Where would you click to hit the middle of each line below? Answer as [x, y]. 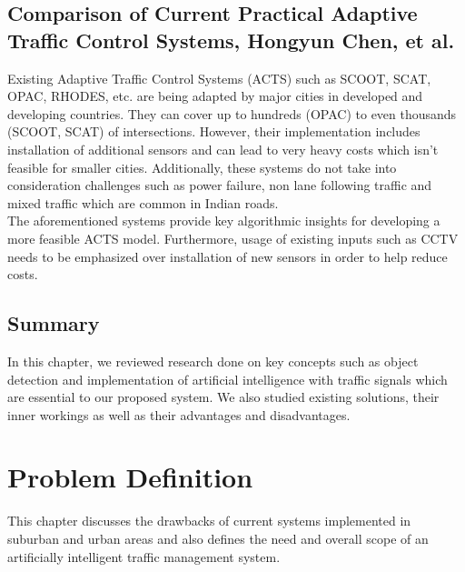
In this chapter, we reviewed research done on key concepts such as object [213, 361]
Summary [54, 323]
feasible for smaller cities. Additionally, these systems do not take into [202, 167]
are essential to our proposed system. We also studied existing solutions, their [223, 397]
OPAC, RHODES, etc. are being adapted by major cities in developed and [215, 96]
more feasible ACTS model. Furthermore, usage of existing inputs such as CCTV [233, 238]
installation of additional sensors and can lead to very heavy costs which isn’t [223, 149]
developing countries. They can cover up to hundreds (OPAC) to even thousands [232, 113]
